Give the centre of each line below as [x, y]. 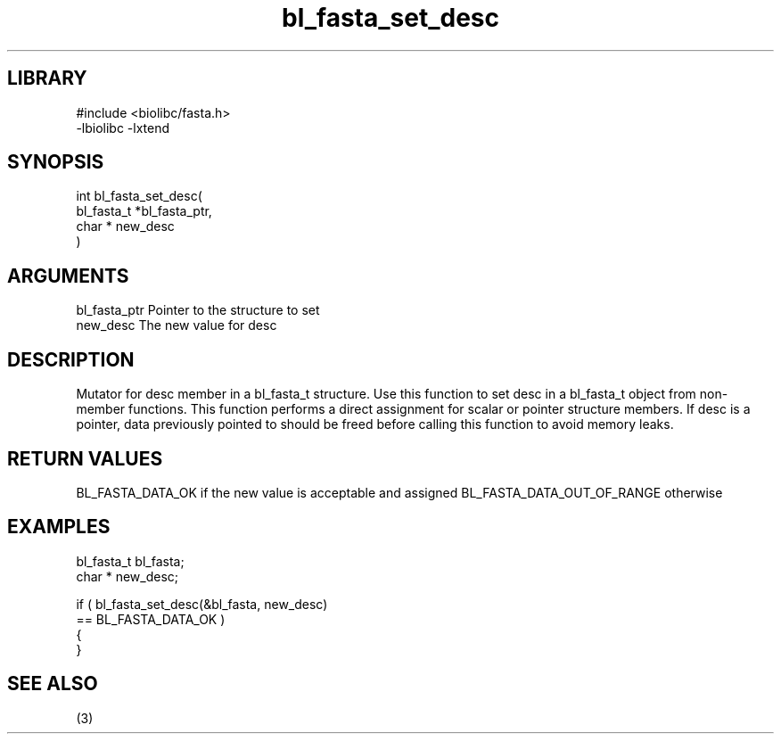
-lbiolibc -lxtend [123, 128]
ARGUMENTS [68, 276]
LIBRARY [47, 78]
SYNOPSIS [56, 162]
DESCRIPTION [71, 359]
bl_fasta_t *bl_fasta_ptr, [144, 211]
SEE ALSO [53, 684]
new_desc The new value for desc [177, 325]
